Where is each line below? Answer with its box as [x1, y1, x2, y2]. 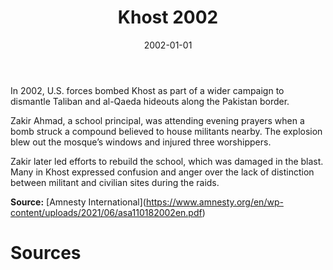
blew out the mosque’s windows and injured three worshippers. [10, 136, 272, 148]
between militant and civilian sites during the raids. [10, 176, 220, 188]
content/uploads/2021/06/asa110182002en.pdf [10, 206, 203, 218]
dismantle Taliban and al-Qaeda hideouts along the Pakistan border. [10, 95, 290, 107]
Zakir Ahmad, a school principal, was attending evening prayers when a [10, 114, 305, 126]
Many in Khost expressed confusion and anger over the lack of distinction [10, 166, 315, 178]
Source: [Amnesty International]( [10, 196, 147, 208]
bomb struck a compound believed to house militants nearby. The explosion [10, 125, 323, 137]
